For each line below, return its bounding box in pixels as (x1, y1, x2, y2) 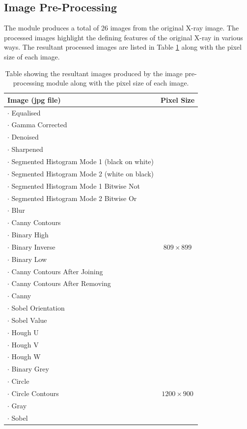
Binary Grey (11, 364, 49, 374)
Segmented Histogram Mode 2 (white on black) (11, 168, 154, 178)
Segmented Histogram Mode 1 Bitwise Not (11, 180, 140, 191)
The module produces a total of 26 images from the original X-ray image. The (4, 23, 239, 33)
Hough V (11, 339, 39, 349)
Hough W (11, 351, 41, 362)
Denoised (11, 132, 39, 142)
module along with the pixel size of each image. (46, 78, 189, 88)
